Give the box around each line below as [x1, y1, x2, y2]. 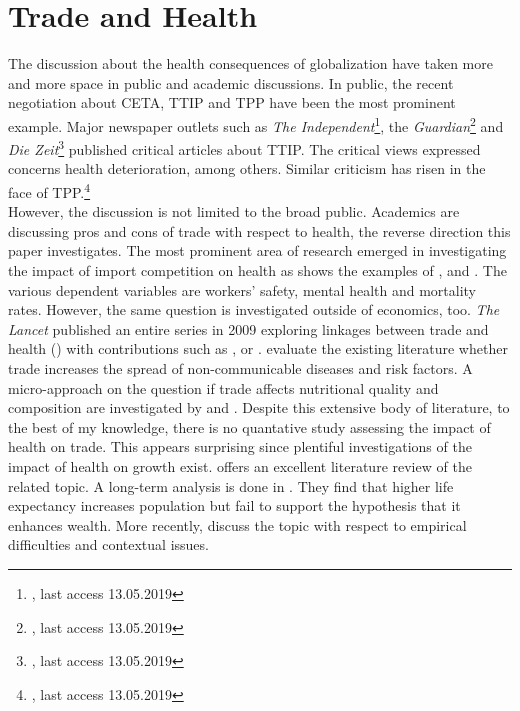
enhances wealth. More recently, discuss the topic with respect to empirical [8, 514, 467, 535]
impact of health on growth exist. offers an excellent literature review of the [8, 455, 472, 476]
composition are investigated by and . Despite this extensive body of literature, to [8, 397, 510, 418]
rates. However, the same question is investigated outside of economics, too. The [8, 299, 500, 320]
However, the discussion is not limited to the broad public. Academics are [8, 201, 460, 222]
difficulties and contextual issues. [8, 534, 209, 555]
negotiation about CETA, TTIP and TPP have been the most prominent [8, 92, 456, 113]
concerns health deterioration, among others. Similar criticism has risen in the [8, 158, 486, 179]
